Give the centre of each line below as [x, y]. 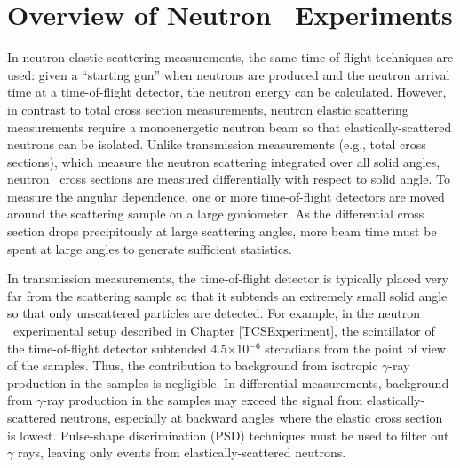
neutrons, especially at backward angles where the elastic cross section [251, 417]
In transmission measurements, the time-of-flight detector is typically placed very [228, 278]
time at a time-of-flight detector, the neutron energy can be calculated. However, [227, 92]
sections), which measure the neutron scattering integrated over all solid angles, [224, 161]
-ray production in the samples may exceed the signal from [203, 400]
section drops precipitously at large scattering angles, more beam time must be [222, 231]
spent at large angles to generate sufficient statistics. [150, 248]
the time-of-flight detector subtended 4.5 [117, 348]
